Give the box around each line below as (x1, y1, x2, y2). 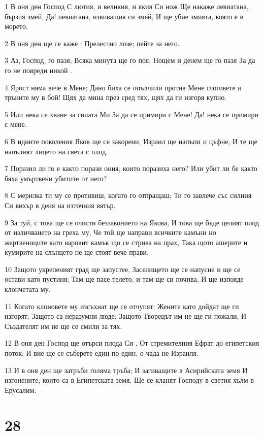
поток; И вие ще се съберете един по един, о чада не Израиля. (5, 348, 199, 358)
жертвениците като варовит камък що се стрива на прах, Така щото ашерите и (5, 237, 248, 247)
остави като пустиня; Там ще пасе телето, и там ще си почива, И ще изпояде (5, 274, 244, 284)
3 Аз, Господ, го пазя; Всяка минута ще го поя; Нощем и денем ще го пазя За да (5, 55, 255, 65)
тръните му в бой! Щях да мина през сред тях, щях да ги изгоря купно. (5, 92, 227, 103)
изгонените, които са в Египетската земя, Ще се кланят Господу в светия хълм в (5, 375, 254, 385)
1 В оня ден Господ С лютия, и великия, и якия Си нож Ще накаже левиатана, (5, 1, 249, 11)
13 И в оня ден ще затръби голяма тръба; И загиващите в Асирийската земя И (5, 364, 248, 375)
